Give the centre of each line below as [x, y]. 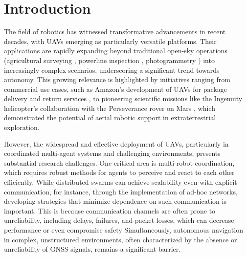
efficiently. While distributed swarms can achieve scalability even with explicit [121, 182]
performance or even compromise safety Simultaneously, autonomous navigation [123, 230]
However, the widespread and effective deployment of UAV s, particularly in [116, 143]
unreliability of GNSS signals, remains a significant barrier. [92, 249]
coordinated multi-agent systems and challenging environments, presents [112, 153]
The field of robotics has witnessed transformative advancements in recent [115, 32]
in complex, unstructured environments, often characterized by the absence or [121, 239]
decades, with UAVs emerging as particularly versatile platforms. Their [110, 41]
